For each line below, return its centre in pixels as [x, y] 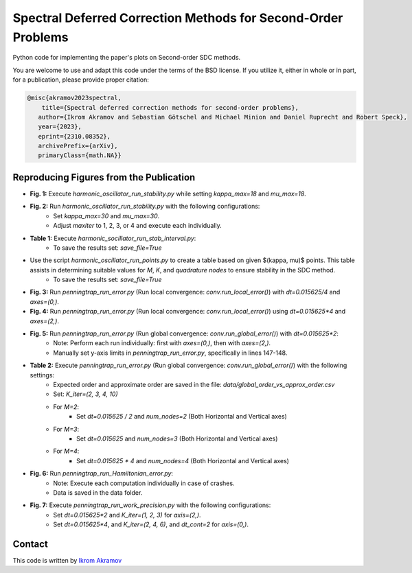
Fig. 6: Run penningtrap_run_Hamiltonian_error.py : [102, 473]
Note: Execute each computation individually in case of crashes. [144, 483]
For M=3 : [66, 429]
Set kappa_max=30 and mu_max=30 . [106, 215]
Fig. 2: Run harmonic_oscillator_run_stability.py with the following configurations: [145, 207]
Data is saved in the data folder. [98, 492]
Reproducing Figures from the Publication [104, 177]
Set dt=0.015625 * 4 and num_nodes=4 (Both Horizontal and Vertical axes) [183, 460]
